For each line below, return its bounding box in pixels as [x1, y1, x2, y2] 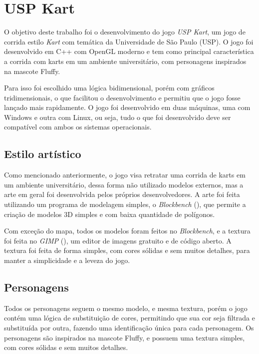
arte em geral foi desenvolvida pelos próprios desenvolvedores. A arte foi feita [4, 189, 240, 199]
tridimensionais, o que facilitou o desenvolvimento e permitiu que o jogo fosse [4, 92, 241, 102]
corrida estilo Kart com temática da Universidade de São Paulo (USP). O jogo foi [4, 36, 254, 46]
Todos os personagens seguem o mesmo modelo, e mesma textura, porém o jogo [4, 302, 248, 313]
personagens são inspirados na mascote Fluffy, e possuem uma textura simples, [4, 332, 245, 342]
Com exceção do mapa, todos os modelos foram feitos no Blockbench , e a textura [4, 225, 251, 236]
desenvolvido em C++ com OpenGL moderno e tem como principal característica [4, 46, 254, 56]
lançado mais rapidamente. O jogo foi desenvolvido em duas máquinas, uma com [4, 102, 251, 112]
